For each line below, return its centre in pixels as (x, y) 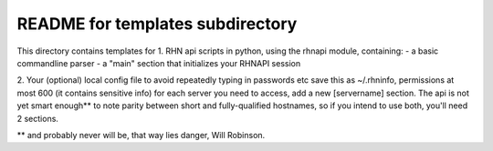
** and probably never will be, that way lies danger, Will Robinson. (141, 135)
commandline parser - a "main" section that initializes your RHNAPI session (159, 63)
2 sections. (38, 118)
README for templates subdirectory (157, 24)
